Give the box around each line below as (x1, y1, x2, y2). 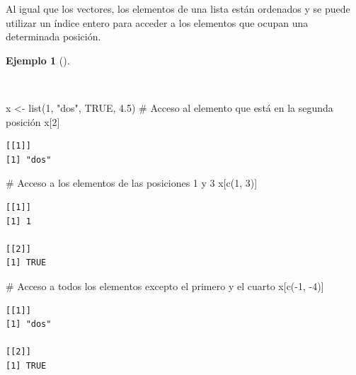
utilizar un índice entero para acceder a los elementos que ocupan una (6, 15, 309, 30)
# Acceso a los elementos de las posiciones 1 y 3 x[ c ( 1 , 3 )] (6, 175, 258, 190)
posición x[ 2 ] (6, 114, 60, 129)
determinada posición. (6, 29, 101, 44)
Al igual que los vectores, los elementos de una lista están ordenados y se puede (6, 1, 350, 16)
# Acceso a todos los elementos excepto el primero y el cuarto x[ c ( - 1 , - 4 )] (6, 278, 324, 293)
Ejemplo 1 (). (6, 52, 70, 67)
